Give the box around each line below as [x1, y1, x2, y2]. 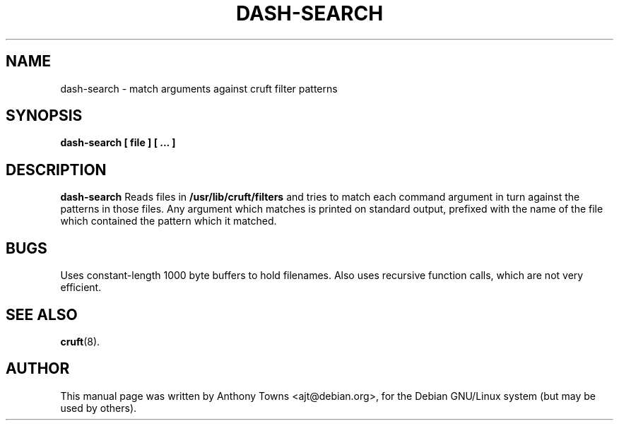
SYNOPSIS [6, 107, 83, 125]
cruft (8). [60, 335, 100, 348]
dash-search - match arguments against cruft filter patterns [60, 82, 338, 95]
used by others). [60, 401, 137, 414]
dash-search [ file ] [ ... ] [60, 136, 176, 149]
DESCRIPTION [6, 160, 107, 179]
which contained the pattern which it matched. [60, 215, 277, 227]
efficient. [60, 281, 102, 294]
